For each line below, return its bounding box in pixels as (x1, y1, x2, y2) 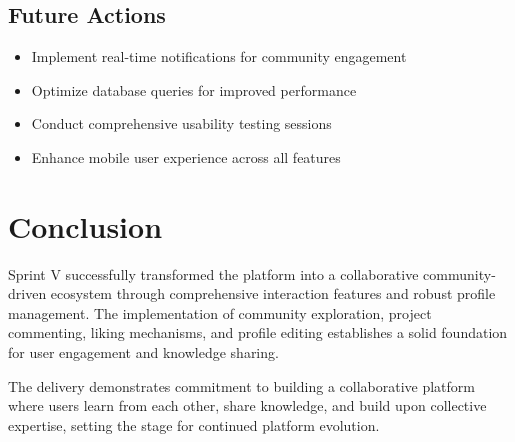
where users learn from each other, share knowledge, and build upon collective (8, 395, 487, 416)
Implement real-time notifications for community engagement (31, 46, 407, 67)
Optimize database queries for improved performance (31, 79, 357, 100)
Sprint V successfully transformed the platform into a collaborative (8, 263, 419, 284)
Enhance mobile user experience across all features (31, 146, 341, 167)
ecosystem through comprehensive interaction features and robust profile (50, 283, 496, 304)
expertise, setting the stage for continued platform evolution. (8, 414, 380, 435)
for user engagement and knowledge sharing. (8, 342, 279, 363)
